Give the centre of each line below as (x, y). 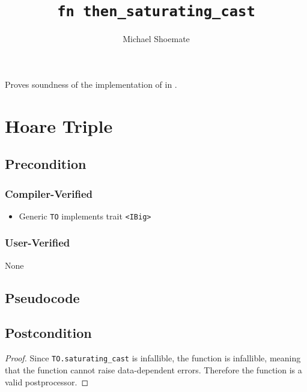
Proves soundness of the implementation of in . (91, 84)
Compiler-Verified (49, 193)
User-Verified (38, 243)
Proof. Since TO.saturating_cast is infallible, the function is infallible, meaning (153, 358)
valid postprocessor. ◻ (47, 381)
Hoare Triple (59, 125)
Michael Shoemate (156, 39)
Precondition (46, 164)
